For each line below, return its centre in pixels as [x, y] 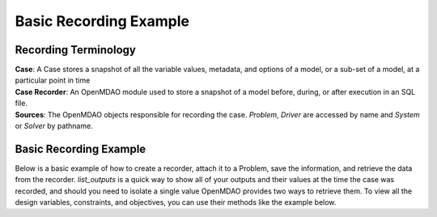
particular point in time [53, 80]
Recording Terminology [76, 50]
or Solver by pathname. [54, 126]
